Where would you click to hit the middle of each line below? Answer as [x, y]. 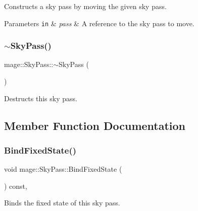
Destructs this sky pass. [41, 98]
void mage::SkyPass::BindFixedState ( [63, 169]
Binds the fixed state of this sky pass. [62, 203]
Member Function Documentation [95, 125]
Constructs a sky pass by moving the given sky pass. [85, 6]
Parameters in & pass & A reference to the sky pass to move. [99, 23]
